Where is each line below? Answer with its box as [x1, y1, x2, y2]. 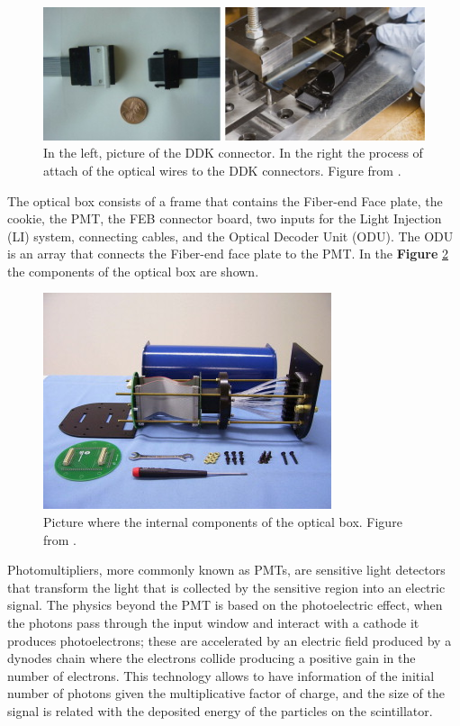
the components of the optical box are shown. [7, 261, 259, 280]
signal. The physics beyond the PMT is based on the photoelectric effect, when [7, 595, 443, 614]
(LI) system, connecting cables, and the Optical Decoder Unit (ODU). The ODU [7, 226, 454, 245]
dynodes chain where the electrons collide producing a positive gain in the [7, 649, 416, 667]
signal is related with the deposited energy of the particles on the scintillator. [7, 702, 433, 720]
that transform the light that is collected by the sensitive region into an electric [7, 577, 446, 596]
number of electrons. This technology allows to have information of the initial [7, 666, 435, 685]
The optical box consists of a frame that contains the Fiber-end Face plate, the [7, 191, 443, 210]
